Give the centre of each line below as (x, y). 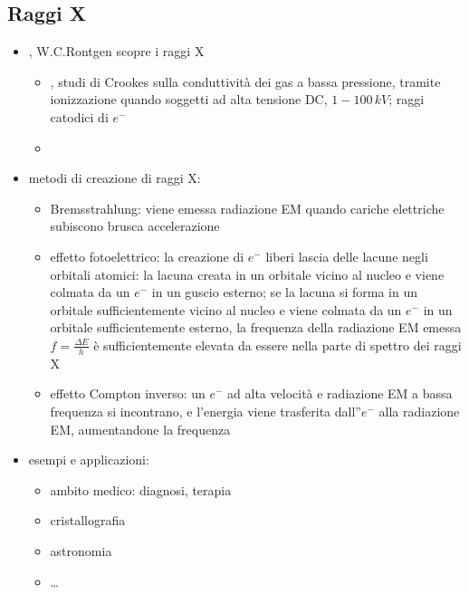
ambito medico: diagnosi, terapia (141, 489)
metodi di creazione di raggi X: (115, 178)
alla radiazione (419, 411)
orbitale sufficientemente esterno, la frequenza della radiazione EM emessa (256, 327)
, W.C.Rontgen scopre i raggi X (116, 51)
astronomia (81, 550)
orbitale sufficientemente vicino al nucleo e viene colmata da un (226, 309)
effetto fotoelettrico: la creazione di (147, 256)
